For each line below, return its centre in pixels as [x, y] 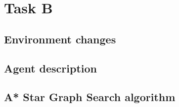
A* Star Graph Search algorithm [90, 97]
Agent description [50, 68]
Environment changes [60, 39]
